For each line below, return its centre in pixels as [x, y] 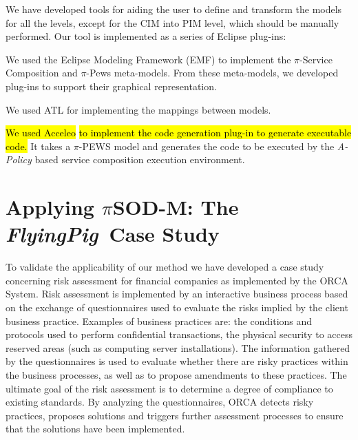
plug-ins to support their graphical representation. [111, 86]
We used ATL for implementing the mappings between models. [138, 109]
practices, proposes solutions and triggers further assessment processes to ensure [175, 415]
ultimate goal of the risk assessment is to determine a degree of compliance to [169, 388]
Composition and [42, 73]
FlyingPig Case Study [113, 234]
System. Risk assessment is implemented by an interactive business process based [177, 294]
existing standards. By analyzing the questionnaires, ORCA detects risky [160, 402]
